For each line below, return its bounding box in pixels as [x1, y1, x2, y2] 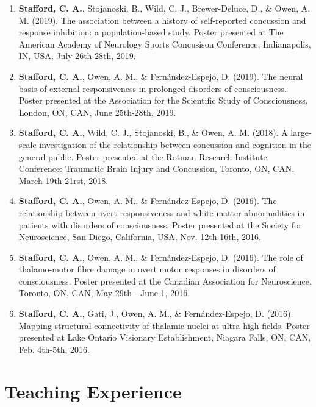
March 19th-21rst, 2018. [18, 174, 109, 186]
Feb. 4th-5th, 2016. [18, 342, 90, 355]
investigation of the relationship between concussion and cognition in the [39, 138, 311, 150]
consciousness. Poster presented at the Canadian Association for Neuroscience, [18, 274, 312, 287]
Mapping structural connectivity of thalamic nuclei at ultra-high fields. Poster [18, 319, 310, 331]
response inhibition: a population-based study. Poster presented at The [18, 26, 284, 38]
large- [290, 126, 312, 139]
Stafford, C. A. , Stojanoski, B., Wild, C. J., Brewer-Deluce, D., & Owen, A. [18, 2, 311, 14]
